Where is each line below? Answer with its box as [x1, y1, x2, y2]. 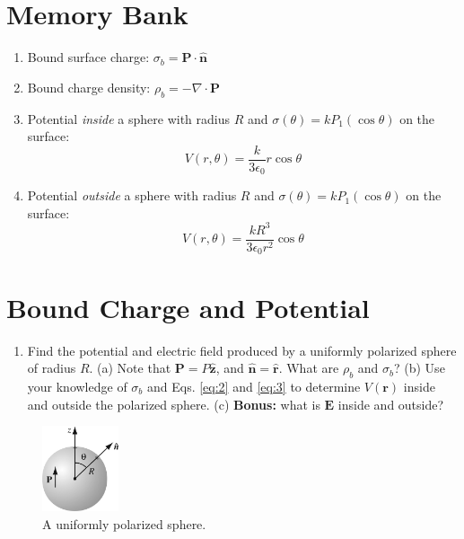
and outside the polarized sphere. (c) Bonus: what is [27, 394, 320, 413]
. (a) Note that [89, 358, 171, 377]
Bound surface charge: [27, 48, 150, 66]
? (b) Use [394, 358, 445, 377]
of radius [27, 358, 76, 377]
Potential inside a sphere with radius [27, 109, 231, 128]
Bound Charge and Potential [6, 288, 370, 325]
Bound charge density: [27, 77, 151, 96]
